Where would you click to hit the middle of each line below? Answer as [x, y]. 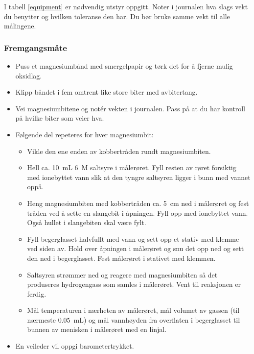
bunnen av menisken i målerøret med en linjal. [97, 329]
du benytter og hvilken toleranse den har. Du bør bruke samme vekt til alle [117, 16]
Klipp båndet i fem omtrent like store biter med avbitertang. [106, 92]
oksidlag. [29, 75]
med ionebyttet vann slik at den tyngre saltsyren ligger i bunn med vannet [139, 177]
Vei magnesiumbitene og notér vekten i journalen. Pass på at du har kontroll [130, 108]
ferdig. [37, 293]
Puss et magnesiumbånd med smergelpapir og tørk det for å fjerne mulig [124, 66]
